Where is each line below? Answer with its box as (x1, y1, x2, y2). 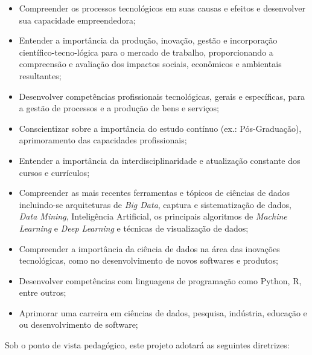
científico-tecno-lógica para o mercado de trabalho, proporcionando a (19, 45, 273, 58)
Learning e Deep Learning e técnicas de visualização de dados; (19, 221, 249, 234)
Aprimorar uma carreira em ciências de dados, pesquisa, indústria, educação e (19, 306, 307, 319)
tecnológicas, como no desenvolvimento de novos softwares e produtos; (19, 254, 278, 267)
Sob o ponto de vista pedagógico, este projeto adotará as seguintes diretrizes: (5, 339, 290, 351)
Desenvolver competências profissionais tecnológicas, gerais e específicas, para (19, 90, 305, 102)
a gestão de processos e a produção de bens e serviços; (19, 102, 219, 114)
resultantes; (19, 69, 62, 82)
